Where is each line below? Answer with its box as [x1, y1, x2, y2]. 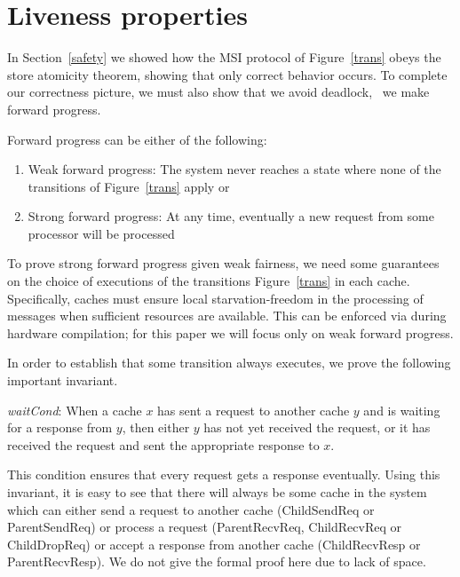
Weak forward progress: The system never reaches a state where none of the [28, 160, 441, 178]
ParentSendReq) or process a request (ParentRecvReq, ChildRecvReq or [7, 518, 401, 536]
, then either [122, 418, 190, 437]
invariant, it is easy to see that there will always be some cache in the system [7, 483, 427, 501]
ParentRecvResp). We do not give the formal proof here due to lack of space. [7, 552, 426, 571]
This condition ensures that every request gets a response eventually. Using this [7, 465, 440, 484]
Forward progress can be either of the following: [7, 130, 267, 148]
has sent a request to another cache [157, 400, 350, 419]
